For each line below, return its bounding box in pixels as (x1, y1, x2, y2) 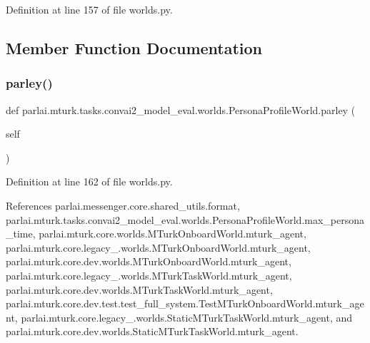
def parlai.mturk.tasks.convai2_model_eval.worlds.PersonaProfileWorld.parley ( (6, 102, 356, 117)
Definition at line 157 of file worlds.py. (6, 2, 173, 16)
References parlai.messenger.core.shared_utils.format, (6, 198, 240, 213)
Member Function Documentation (6, 36, 263, 58)
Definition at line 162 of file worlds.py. (6, 174, 173, 189)
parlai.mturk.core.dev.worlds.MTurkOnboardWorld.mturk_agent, (6, 254, 291, 269)
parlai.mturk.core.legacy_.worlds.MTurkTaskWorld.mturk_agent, (6, 267, 292, 282)
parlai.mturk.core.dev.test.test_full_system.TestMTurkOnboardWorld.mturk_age (6, 296, 364, 311)
